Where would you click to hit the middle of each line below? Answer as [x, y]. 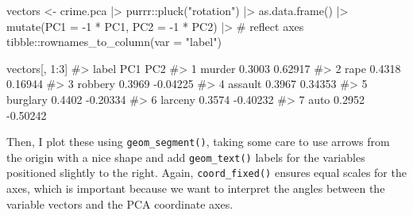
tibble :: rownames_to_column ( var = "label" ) [114, 42]
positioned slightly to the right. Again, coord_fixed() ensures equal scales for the [206, 173]
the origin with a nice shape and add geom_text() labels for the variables [186, 157]
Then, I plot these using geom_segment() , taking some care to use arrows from [198, 142]
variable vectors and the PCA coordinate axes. [120, 203]
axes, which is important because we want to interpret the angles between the [196, 188]
